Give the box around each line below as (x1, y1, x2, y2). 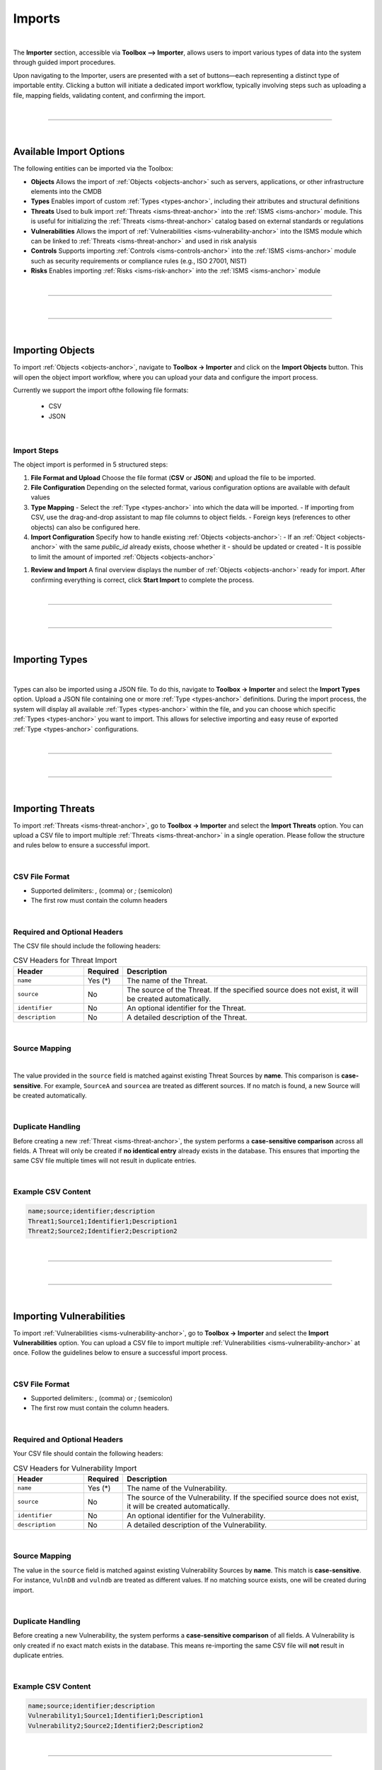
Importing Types (13, 653, 88, 666)
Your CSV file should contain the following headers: (13, 1449, 163, 1458)
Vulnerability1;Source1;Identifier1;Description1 (28, 1712, 204, 1720)
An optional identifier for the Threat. (127, 1003, 247, 1012)
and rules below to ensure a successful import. (13, 841, 150, 850)
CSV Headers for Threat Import (13, 956, 117, 966)
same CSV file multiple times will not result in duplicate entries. (13, 1156, 197, 1165)
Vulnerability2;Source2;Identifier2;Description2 (28, 1721, 204, 1730)
